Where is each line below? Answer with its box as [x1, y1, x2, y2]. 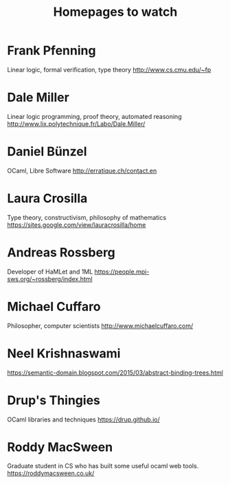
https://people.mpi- [94, 267, 150, 276]
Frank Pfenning [7, 43, 96, 58]
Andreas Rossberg [7, 245, 115, 260]
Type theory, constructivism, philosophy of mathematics [7, 213, 167, 221]
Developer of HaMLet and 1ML [7, 267, 93, 276]
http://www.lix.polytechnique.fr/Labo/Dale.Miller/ [7, 120, 146, 128]
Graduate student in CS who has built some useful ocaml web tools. [7, 462, 199, 470]
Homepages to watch [53, 4, 178, 20]
